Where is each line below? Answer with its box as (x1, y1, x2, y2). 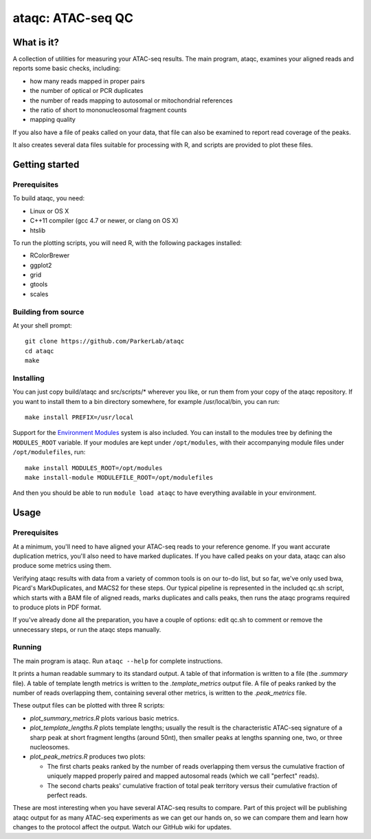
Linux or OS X (30, 206, 69, 215)
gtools (30, 280, 48, 288)
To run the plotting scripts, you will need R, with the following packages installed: (12, 238, 242, 247)
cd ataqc (25, 347, 54, 354)
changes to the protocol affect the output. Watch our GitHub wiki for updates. (12, 823, 232, 831)
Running (12, 642, 42, 652)
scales (30, 290, 49, 298)
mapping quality (30, 116, 76, 124)
